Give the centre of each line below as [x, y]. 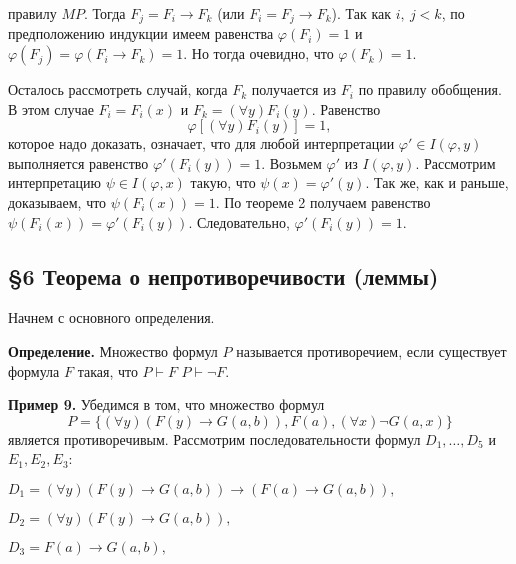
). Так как [361, 13]
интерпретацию [54, 182]
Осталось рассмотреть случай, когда [118, 89]
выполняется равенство [78, 162]
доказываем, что [57, 202]
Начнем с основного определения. [111, 317]
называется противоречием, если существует [371, 351]
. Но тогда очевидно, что [258, 53]
